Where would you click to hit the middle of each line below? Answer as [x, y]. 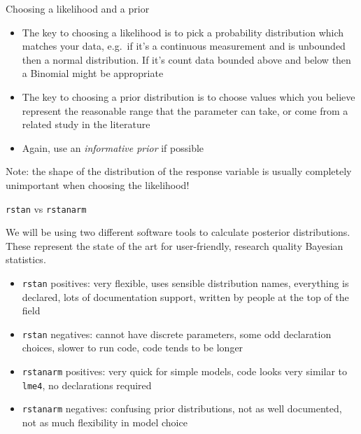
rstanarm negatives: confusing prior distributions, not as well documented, [182, 408]
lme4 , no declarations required [87, 385]
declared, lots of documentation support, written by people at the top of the [185, 296]
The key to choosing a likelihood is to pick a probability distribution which [183, 32]
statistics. [26, 259]
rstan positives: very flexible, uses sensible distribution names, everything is [185, 282]
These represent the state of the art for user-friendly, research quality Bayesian [175, 245]
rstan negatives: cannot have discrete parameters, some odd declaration [177, 334]
